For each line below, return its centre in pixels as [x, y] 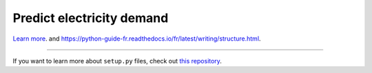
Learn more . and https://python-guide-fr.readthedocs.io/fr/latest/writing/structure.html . [137, 39]
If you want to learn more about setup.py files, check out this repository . [117, 61]
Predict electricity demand [91, 18]
